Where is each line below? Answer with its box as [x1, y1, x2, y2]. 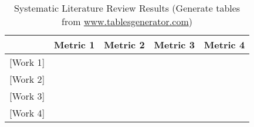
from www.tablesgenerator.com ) [62, 15, 192, 28]
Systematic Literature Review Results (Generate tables [13, 1, 241, 15]
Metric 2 [104, 38, 145, 51]
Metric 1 [54, 38, 95, 51]
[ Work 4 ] [9, 106, 45, 119]
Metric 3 [154, 38, 195, 51]
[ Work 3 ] [9, 89, 45, 103]
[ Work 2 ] [9, 72, 45, 86]
